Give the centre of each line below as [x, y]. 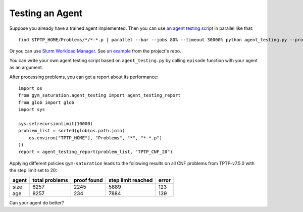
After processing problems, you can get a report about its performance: [84, 77]
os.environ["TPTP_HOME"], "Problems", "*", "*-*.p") [95, 138]
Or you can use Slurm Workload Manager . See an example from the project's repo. [95, 51]
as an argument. [26, 68]
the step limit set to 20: [33, 170]
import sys [32, 110]
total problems [50, 180]
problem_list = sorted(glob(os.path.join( [72, 131]
